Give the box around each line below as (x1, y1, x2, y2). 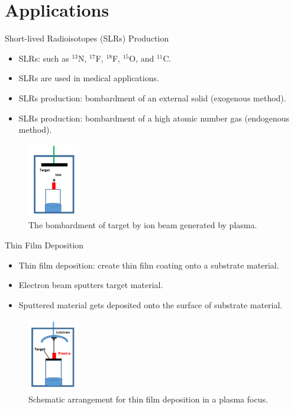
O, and (129, 52, 154, 64)
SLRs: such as (18, 52, 69, 64)
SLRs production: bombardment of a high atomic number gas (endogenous (18, 111, 290, 124)
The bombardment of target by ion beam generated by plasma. (28, 219, 257, 231)
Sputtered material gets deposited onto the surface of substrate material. (18, 298, 283, 311)
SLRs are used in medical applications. (18, 72, 159, 84)
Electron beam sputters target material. (18, 279, 163, 291)
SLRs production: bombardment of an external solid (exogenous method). (18, 91, 286, 104)
